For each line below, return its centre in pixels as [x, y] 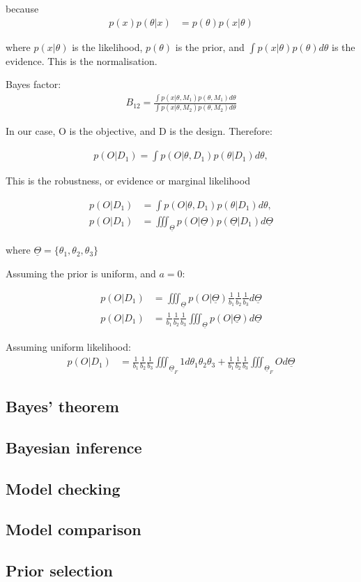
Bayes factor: [33, 84]
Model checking [63, 488]
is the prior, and [210, 46]
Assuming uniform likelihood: [68, 347]
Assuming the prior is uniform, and [81, 273]
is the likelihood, [107, 46]
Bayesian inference [74, 447]
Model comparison [74, 529]
